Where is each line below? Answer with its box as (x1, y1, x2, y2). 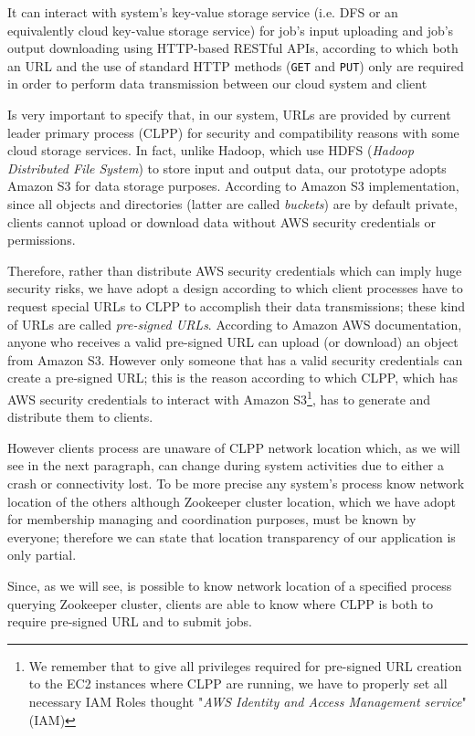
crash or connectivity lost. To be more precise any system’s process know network (7, 473, 465, 492)
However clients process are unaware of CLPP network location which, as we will (7, 437, 460, 457)
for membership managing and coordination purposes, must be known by (7, 510, 417, 529)
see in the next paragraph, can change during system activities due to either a (7, 456, 445, 475)
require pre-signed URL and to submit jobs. (7, 612, 252, 631)
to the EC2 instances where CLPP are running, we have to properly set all (28, 674, 448, 693)
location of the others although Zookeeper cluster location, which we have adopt (7, 491, 457, 510)
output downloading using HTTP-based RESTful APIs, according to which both (7, 38, 459, 58)
